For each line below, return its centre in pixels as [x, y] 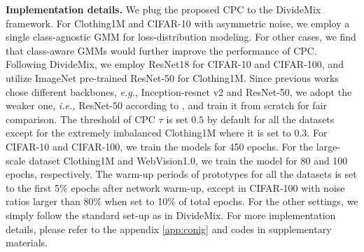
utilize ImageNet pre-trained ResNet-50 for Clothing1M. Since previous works [172, 77]
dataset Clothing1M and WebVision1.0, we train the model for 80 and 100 [188, 160]
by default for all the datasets [271, 119]
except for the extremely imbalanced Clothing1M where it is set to [148, 133]
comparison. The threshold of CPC [80, 119]
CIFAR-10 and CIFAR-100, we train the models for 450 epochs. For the [160, 146]
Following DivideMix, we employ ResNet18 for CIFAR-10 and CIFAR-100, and [175, 64]
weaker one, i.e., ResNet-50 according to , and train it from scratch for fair [167, 105]
